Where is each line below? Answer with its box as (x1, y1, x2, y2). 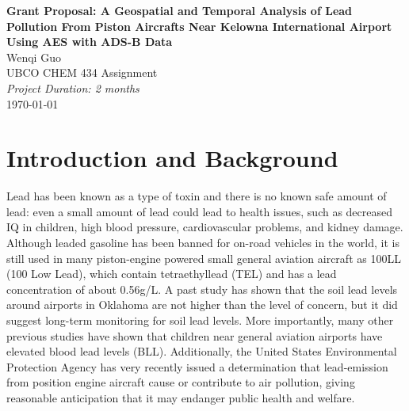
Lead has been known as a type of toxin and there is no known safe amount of (6, 188, 387, 204)
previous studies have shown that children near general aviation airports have (6, 327, 383, 344)
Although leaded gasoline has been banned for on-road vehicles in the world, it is (6, 234, 399, 251)
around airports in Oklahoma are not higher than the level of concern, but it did (6, 296, 398, 313)
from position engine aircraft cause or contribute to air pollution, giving (6, 374, 355, 390)
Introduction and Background (6, 142, 338, 174)
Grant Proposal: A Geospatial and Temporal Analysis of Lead (6, 2, 353, 18)
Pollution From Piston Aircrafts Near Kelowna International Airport (6, 17, 392, 34)
